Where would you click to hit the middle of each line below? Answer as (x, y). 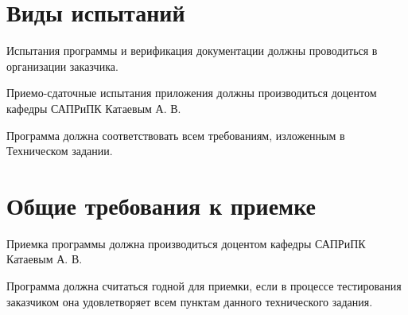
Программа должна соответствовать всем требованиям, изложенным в (176, 135)
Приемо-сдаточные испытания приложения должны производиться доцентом (192, 93)
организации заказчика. (62, 66)
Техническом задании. (60, 151)
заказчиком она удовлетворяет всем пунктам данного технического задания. (190, 301)
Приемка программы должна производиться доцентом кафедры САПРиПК (186, 243)
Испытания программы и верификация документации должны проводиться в (192, 51)
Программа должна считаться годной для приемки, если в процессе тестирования (204, 286)
